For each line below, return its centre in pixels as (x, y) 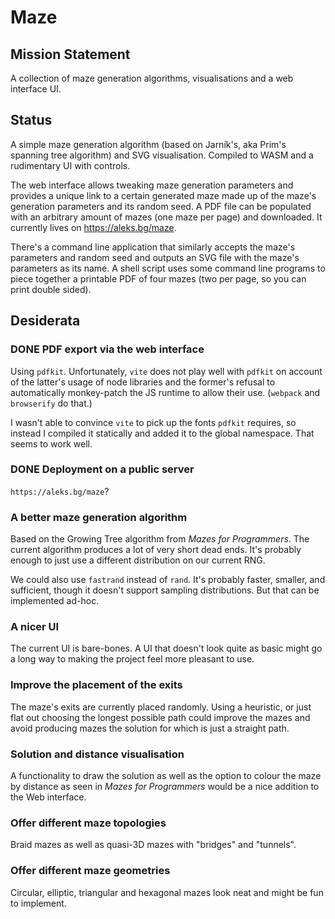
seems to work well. (51, 443)
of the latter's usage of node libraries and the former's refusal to (143, 382)
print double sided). (51, 289)
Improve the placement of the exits (96, 685)
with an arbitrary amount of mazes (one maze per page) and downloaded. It (166, 217)
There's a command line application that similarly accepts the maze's (153, 247)
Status (31, 120)
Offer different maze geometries (90, 871)
